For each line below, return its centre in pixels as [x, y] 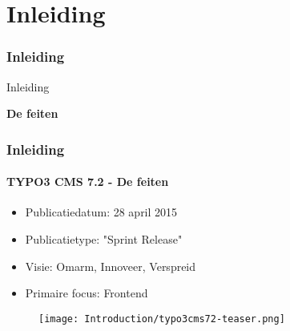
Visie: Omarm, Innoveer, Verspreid [111, 266]
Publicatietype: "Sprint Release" [104, 239]
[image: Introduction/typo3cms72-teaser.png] [162, 319]
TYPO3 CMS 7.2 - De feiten [88, 182]
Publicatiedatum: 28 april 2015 [101, 212]
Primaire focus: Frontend [87, 293]
